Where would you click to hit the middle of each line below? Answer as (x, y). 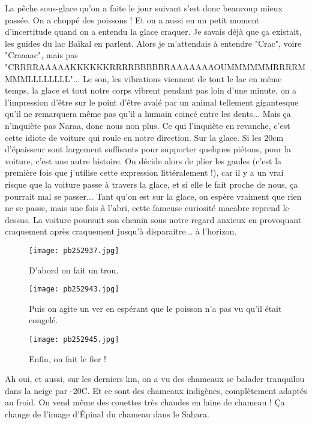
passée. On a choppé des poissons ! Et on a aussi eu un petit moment (132, 19)
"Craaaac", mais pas (41, 55)
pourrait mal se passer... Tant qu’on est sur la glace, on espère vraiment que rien (153, 196)
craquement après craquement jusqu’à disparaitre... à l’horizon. (121, 231)
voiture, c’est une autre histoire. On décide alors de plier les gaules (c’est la (143, 160)
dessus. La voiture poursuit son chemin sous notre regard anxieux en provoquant (153, 219)
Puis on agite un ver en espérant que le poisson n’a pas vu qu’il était (155, 308)
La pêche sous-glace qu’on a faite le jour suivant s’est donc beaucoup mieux (144, 8)
